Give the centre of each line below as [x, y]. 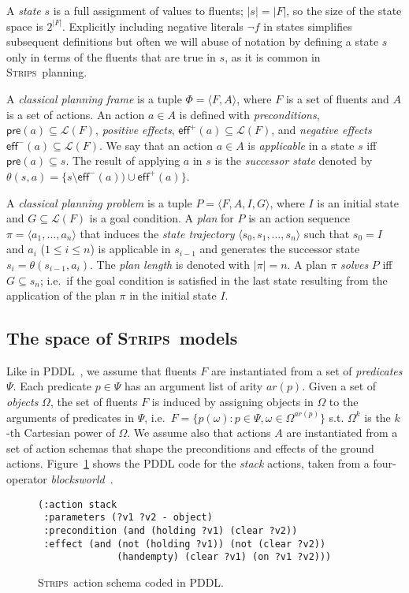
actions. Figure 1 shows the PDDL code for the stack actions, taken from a [188, 463]
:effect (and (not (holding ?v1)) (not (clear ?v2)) [185, 544]
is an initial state [358, 202]
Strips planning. [47, 72]
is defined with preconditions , [249, 114]
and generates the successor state [280, 249]
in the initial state [173, 295]
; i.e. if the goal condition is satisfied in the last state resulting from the [214, 280]
